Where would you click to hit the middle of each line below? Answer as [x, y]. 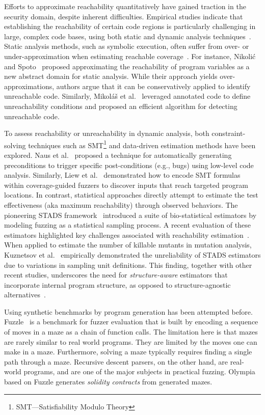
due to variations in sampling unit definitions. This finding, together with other [128, 265]
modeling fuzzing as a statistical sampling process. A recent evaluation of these [127, 225]
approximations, [29, 86]
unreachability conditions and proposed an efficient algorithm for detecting [121, 106]
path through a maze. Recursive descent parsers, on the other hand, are [116, 361]
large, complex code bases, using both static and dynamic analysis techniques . [128, 36]
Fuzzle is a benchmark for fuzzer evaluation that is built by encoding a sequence [131, 322]
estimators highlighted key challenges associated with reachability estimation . [127, 234]
